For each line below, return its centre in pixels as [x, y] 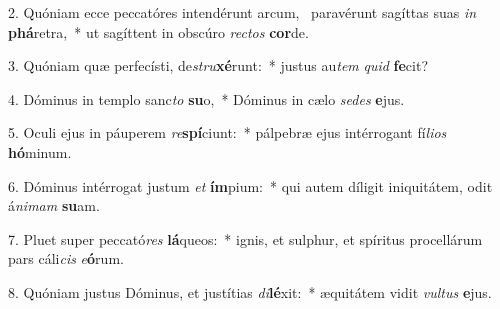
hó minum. [40, 151]
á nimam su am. [54, 205]
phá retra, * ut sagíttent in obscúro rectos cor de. [158, 31]
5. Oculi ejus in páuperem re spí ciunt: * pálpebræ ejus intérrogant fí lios [227, 132]
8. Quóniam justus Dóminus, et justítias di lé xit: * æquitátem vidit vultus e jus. [250, 291]
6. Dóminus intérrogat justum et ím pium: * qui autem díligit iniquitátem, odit [250, 185]
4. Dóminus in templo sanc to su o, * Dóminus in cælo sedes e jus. [206, 98]
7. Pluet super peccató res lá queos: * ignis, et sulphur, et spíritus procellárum [245, 238]
